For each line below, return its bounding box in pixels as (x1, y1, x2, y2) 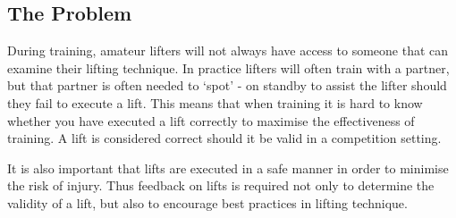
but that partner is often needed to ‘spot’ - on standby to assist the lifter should (7, 76, 447, 95)
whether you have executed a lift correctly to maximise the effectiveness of (7, 111, 415, 130)
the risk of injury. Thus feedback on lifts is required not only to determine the (7, 176, 435, 195)
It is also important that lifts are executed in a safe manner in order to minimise (7, 158, 449, 177)
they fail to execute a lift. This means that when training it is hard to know (7, 93, 423, 112)
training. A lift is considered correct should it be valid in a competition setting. (7, 129, 442, 147)
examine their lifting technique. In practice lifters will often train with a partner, (7, 58, 450, 77)
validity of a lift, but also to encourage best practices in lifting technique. (7, 193, 408, 212)
